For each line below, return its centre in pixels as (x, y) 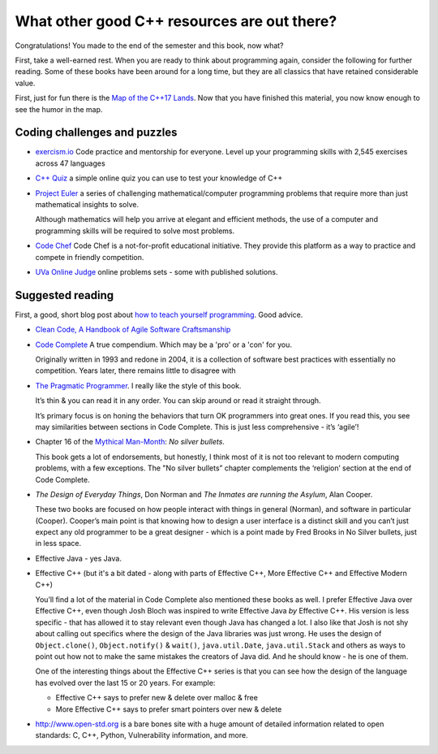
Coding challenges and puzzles (96, 133)
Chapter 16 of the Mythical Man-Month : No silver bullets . (130, 442)
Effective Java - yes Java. (78, 558)
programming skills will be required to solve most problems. (135, 231)
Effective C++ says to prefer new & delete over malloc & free (157, 698)
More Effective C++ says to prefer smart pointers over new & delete (169, 709)
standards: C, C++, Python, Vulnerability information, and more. (142, 735)
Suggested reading (64, 295)
